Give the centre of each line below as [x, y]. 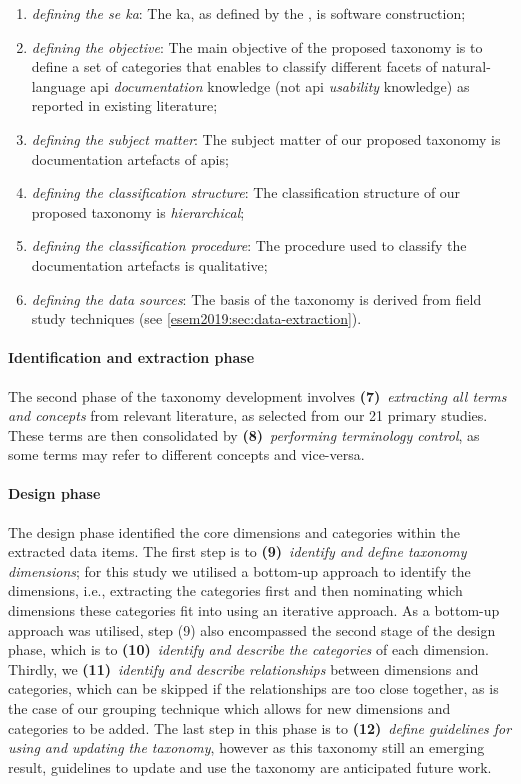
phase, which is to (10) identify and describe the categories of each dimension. [248, 649]
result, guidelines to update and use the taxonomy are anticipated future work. [250, 766]
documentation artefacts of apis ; [130, 158]
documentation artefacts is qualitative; [149, 264]
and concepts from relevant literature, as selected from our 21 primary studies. [248, 415]
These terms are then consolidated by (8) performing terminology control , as [244, 434]
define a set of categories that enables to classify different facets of [234, 66]
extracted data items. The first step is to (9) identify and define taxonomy [237, 551]
